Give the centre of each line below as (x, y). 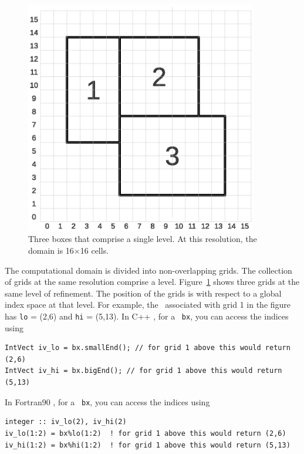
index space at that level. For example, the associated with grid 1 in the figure (148, 305)
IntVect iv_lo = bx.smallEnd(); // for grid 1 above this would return (148, 348)
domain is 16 (51, 250)
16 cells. (94, 250)
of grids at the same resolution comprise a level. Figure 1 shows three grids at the (152, 282)
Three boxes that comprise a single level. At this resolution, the (143, 239)
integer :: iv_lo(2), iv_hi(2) (66, 422)
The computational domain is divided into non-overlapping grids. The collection (148, 270)
